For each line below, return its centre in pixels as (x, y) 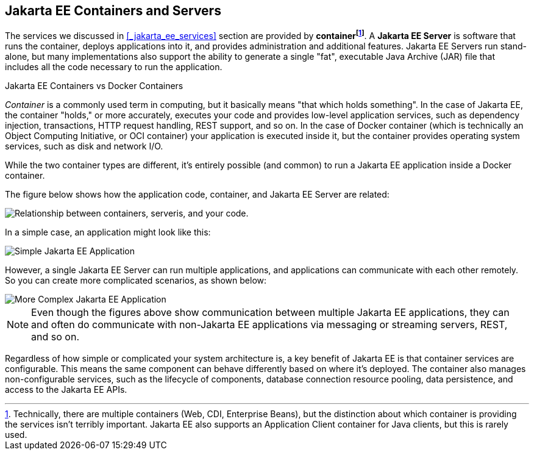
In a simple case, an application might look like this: (108, 232)
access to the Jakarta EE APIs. (66, 390)
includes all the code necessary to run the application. (114, 67)
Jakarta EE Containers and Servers (113, 11)
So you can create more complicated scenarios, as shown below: (136, 281)
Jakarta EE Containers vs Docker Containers (94, 86)
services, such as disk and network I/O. (84, 146)
